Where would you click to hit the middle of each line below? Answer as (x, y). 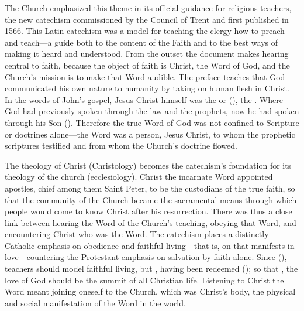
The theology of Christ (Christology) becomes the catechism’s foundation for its (148, 165)
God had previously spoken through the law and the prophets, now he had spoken (152, 111)
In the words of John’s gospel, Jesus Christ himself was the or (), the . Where (144, 99)
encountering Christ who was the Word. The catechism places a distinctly (137, 234)
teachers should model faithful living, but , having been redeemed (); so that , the (151, 269)
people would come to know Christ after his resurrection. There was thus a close (148, 211)
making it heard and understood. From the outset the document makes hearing (147, 54)
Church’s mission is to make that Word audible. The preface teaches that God (145, 76)
